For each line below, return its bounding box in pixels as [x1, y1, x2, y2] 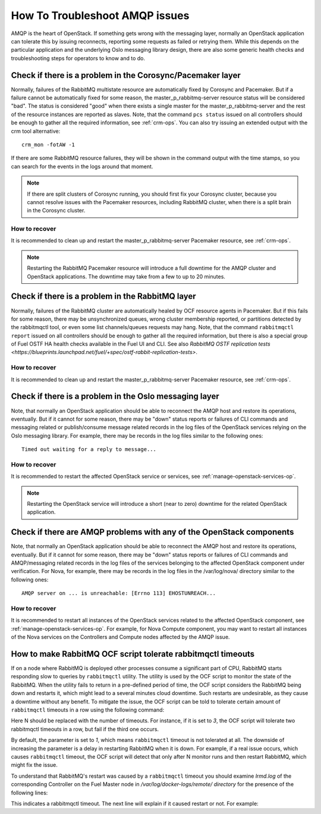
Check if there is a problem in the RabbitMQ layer [11, 292, 196, 302]
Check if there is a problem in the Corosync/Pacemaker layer [11, 70, 241, 80]
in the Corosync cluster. [27, 207, 86, 214]
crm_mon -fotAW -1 [21, 141, 75, 148]
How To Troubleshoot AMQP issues [11, 9, 190, 22]
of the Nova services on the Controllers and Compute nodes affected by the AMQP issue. [11, 634, 230, 641]
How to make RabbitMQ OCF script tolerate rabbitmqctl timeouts [11, 649, 255, 659]
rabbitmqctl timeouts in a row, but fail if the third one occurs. [11, 725, 159, 732]
